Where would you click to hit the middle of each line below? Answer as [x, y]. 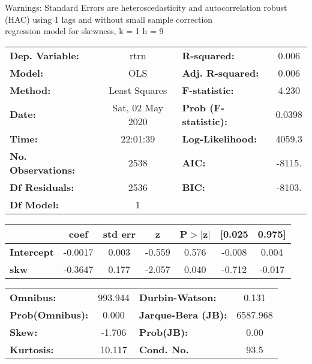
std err [119, 233]
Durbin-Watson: [178, 297]
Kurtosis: [32, 349]
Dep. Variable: [44, 55]
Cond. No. [164, 349]
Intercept [32, 251]
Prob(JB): [163, 332]
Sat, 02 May [138, 107]
